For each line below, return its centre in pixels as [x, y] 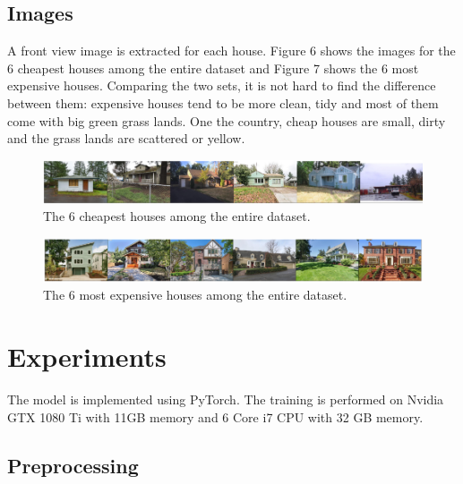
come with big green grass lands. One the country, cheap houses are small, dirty [227, 120]
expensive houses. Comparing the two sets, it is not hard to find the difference [222, 85]
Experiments [87, 357]
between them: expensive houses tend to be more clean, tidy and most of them [223, 102]
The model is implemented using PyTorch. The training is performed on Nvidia [226, 399]
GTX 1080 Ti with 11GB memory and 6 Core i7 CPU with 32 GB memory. [215, 416]
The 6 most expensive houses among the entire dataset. [195, 295]
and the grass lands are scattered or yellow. [126, 138]
